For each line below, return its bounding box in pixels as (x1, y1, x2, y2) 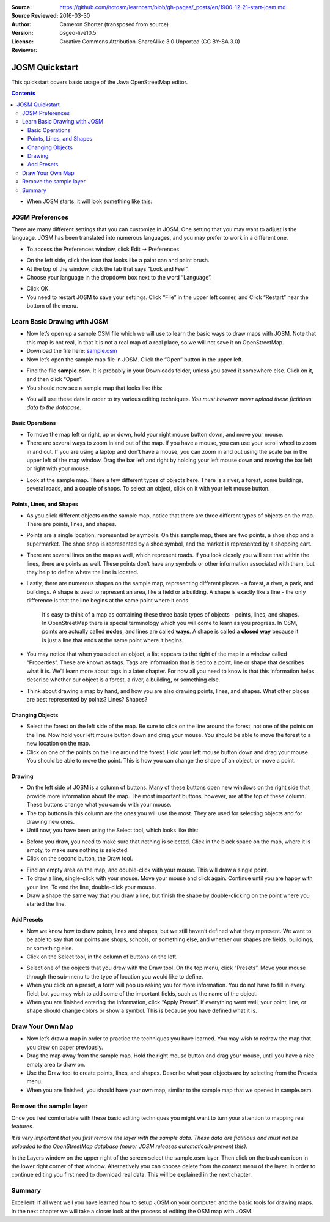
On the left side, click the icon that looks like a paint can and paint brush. (26, 257, 210, 264)
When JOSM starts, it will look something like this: (26, 198, 153, 205)
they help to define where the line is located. (26, 568, 139, 576)
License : (11, 37, 34, 45)
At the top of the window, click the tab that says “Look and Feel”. (26, 265, 189, 272)
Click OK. (26, 285, 50, 292)
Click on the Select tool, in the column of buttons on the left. (26, 953, 178, 960)
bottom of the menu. (26, 302, 79, 309)
